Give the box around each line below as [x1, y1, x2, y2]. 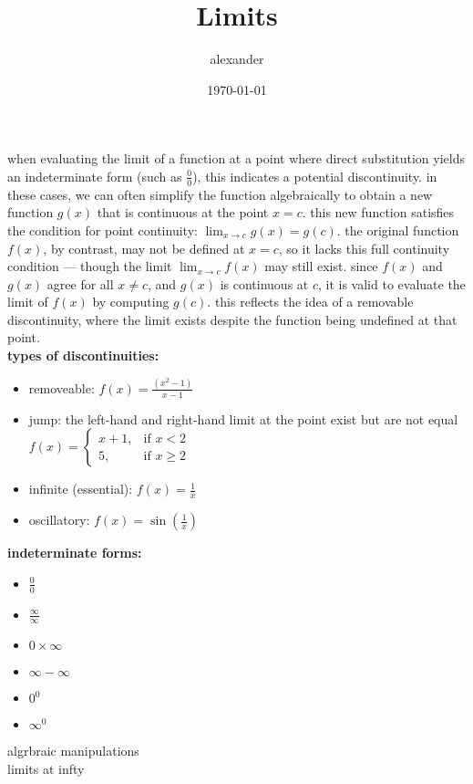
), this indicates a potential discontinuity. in [192, 166, 437, 185]
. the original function [336, 220, 459, 239]
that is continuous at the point [97, 203, 269, 222]
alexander [210, 49, 264, 68]
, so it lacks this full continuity [278, 238, 450, 257]
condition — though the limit [7, 256, 172, 276]
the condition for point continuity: [7, 220, 198, 239]
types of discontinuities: [7, 346, 159, 365]
